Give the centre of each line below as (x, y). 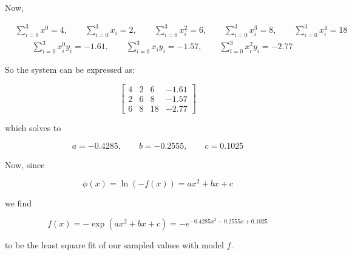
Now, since (25, 164)
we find (18, 203)
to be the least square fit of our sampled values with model (114, 244)
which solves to (33, 127)
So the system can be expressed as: (70, 70)
